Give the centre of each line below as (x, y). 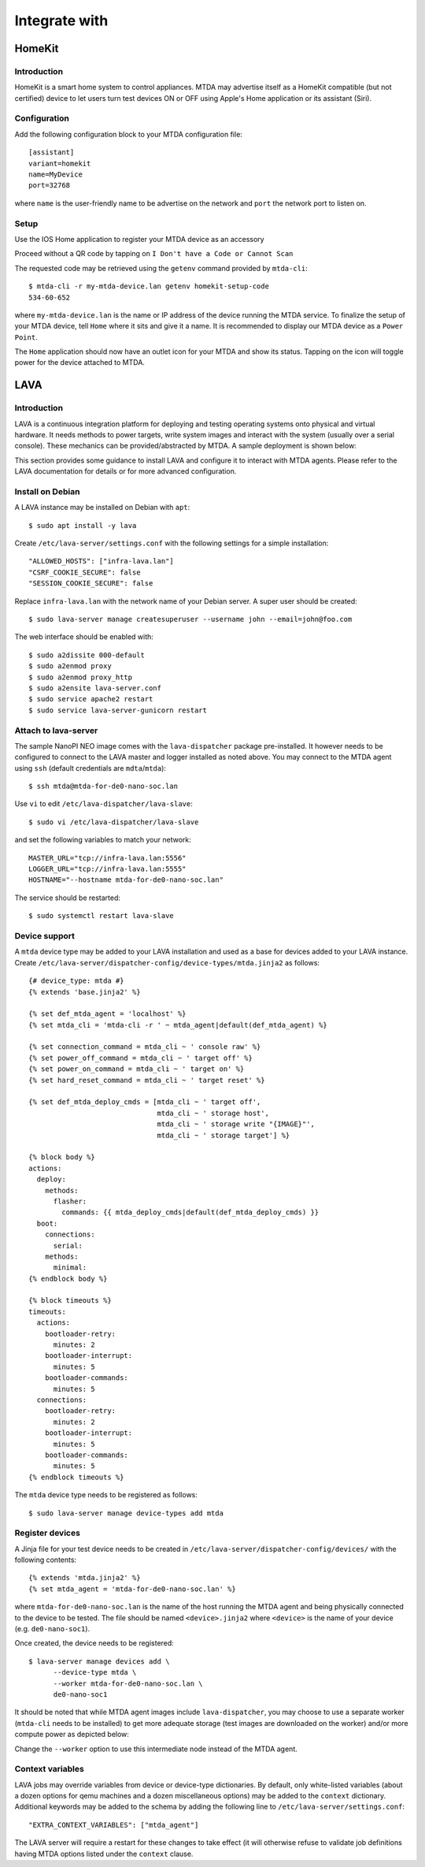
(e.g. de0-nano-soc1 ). (52, 1628)
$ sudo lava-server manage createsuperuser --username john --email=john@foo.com (190, 619)
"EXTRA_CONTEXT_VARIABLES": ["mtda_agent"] (114, 1825)
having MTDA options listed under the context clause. (104, 1854)
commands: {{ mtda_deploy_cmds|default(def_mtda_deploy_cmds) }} (190, 1212)
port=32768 (50, 186)
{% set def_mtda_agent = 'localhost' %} (107, 1014)
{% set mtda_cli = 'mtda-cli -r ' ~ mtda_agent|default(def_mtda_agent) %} (178, 1025)
